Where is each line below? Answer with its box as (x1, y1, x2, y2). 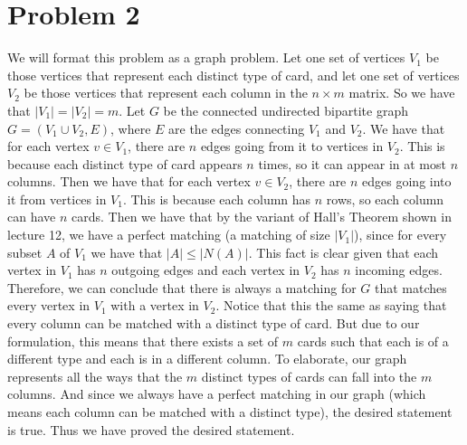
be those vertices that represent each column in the (24, 83, 308, 102)
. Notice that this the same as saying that (215, 296, 447, 315)
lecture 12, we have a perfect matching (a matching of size (7, 225, 330, 244)
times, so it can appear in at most (258, 154, 446, 173)
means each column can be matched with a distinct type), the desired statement (7, 402, 453, 421)
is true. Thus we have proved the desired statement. (7, 420, 295, 439)
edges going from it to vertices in (200, 137, 384, 156)
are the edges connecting (168, 118, 305, 137)
